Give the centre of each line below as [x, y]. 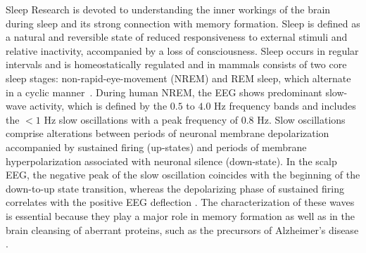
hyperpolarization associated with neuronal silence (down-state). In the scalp [171, 161]
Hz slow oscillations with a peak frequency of [141, 119]
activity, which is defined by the [99, 106]
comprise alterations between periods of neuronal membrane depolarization [168, 133]
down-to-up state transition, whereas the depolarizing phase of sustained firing [175, 188]
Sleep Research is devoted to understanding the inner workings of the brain [168, 9]
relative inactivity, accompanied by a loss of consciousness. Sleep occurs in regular [182, 50]
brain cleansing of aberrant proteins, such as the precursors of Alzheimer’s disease [182, 229]
